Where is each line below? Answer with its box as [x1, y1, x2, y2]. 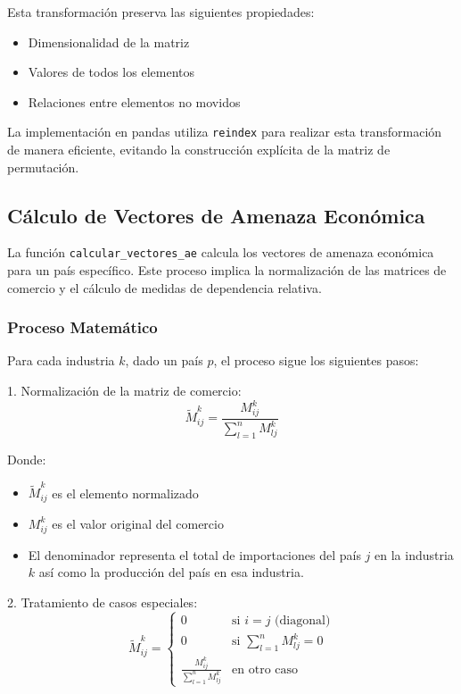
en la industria [375, 545, 454, 564]
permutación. [7, 157, 79, 176]
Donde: [7, 450, 46, 469]
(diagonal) [275, 614, 331, 627]
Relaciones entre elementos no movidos [28, 92, 241, 111]
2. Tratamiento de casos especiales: [7, 592, 198, 611]
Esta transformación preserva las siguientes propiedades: [7, 3, 315, 21]
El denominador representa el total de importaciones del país [28, 545, 361, 564]
